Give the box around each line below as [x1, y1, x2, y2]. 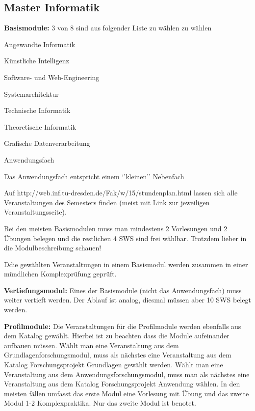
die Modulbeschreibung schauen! [4, 243, 102, 253]
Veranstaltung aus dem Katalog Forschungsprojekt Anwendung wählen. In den [4, 379, 240, 389]
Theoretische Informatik [4, 121, 76, 132]
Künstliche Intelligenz [4, 55, 69, 66]
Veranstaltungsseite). [4, 207, 67, 217]
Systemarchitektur [4, 88, 59, 99]
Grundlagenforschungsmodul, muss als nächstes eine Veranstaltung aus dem [4, 350, 231, 360]
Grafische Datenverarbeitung [4, 138, 90, 148]
